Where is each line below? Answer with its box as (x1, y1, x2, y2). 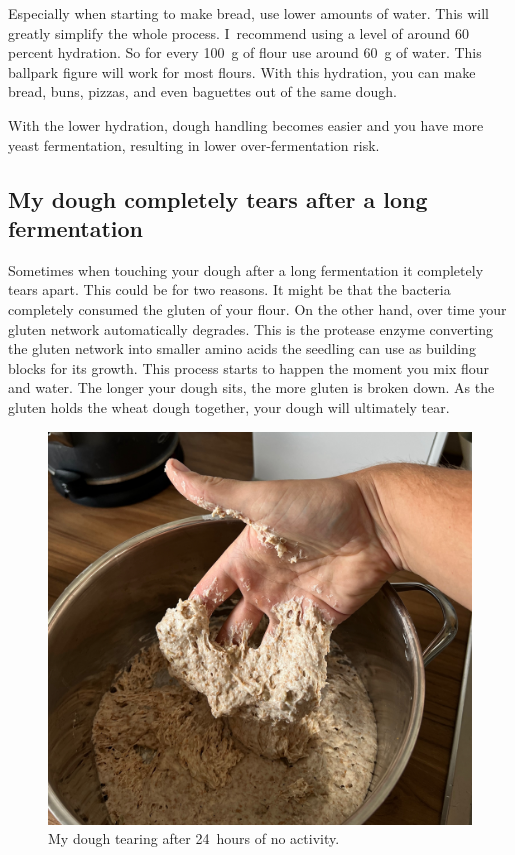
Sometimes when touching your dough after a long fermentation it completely (8, 259, 484, 280)
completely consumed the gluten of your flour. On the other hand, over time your (8, 298, 507, 319)
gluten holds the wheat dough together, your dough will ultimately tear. (8, 396, 450, 417)
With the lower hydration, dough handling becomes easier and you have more (8, 114, 484, 135)
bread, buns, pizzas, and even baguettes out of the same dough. (8, 81, 397, 102)
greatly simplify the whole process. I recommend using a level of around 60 (8, 22, 469, 43)
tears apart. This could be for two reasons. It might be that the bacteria (8, 279, 451, 300)
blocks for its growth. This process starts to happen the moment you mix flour (8, 357, 489, 378)
